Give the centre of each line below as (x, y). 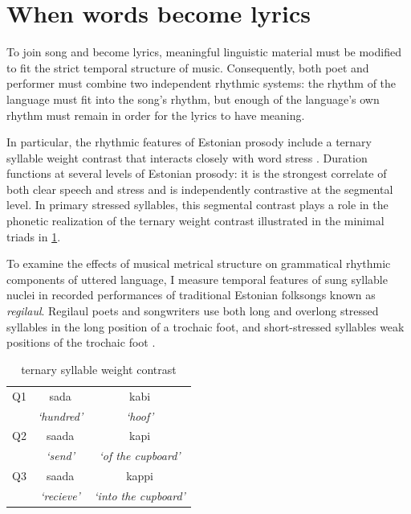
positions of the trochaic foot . (81, 342)
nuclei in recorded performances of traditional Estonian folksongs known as (191, 295)
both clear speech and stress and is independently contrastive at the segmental (200, 189)
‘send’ (60, 456)
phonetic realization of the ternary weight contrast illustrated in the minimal (195, 221)
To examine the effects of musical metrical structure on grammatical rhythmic (199, 263)
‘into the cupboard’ (140, 495)
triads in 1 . (34, 236)
